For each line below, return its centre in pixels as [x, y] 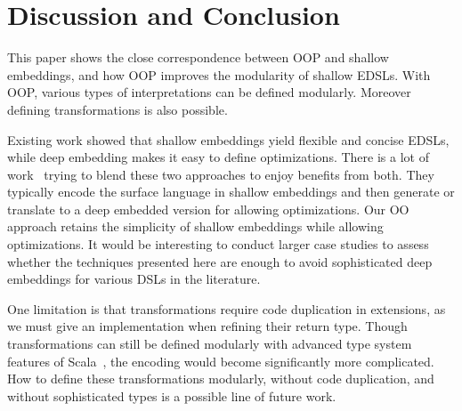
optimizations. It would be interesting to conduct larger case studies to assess [218, 244]
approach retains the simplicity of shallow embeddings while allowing [195, 226]
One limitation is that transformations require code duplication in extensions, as [227, 308]
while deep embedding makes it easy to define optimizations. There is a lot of [218, 157]
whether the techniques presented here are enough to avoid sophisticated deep [220, 261]
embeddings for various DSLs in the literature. [134, 279]
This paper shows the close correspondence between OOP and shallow [198, 57]
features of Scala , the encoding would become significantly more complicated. [221, 361]
